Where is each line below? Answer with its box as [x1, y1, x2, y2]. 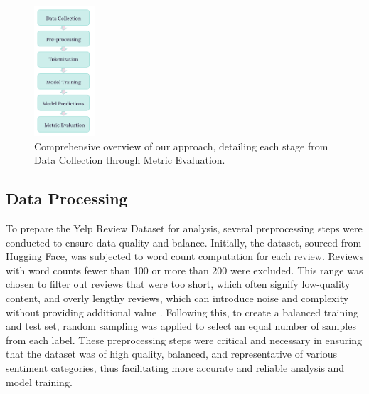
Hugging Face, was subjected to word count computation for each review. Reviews [6, 249, 364, 264]
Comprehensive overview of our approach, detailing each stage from [34, 138, 328, 153]
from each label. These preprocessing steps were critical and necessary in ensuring [6, 332, 362, 347]
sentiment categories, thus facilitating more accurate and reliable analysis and [6, 360, 345, 375]
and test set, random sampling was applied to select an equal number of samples [6, 318, 356, 333]
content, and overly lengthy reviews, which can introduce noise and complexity [6, 291, 349, 305]
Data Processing [6, 187, 128, 209]
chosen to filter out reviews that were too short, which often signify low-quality [6, 276, 351, 291]
